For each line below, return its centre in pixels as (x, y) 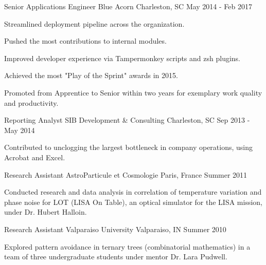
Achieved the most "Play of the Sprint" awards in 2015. (91, 75)
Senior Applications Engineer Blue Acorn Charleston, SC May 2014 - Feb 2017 (128, 6)
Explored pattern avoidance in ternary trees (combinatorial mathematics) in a (127, 246)
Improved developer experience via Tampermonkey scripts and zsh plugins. (122, 58)
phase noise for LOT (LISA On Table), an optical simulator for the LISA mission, (133, 202)
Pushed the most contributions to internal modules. (85, 41)
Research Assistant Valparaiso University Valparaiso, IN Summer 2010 (115, 229)
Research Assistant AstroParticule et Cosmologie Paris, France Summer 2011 (126, 174)
